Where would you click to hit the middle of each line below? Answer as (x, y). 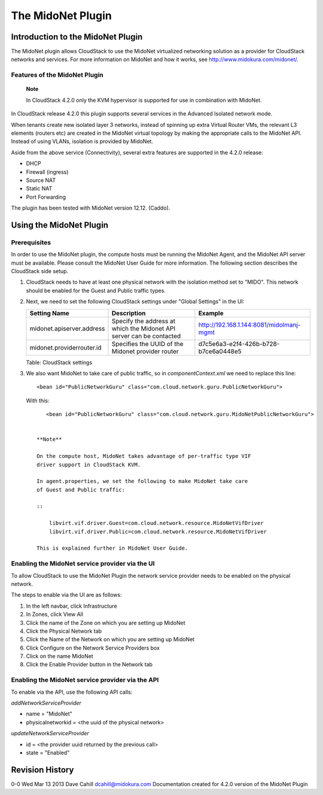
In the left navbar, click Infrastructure (71, 606)
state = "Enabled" (48, 752)
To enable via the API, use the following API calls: (72, 692)
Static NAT (39, 189)
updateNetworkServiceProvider (50, 733)
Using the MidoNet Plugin (60, 225)
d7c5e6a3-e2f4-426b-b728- (239, 344)
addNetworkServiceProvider (46, 703)
